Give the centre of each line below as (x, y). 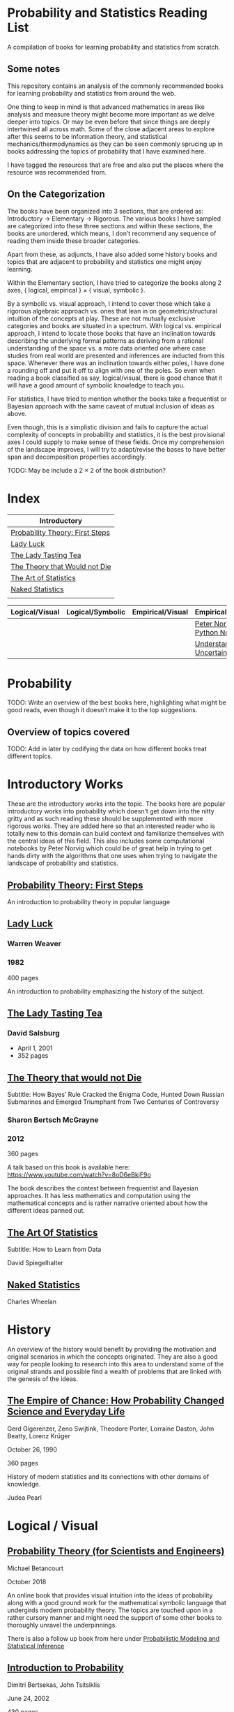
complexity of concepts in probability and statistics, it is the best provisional (116, 434)
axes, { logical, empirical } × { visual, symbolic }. (76, 290)
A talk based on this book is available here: (69, 1167)
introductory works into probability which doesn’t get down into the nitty (111, 811)
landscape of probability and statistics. (63, 863)
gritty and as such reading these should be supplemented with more (105, 819)
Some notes (34, 69)
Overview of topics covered (69, 732)
